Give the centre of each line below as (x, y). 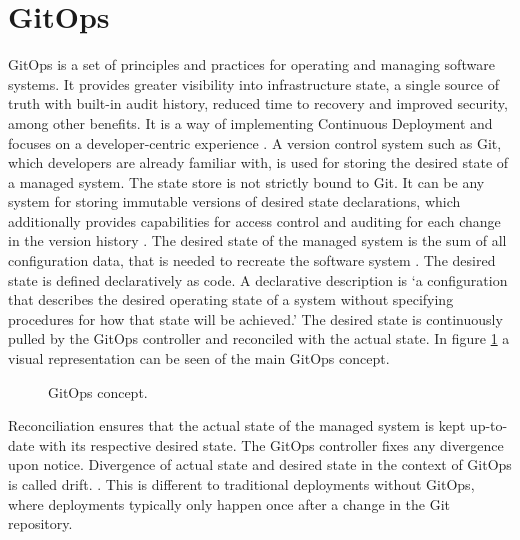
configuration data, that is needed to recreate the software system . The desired (252, 260)
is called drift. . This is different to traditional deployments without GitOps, (241, 484)
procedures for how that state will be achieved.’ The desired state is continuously (255, 318)
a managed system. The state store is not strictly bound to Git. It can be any (246, 181)
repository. (40, 523)
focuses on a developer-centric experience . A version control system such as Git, (255, 142)
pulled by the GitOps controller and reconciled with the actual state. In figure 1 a (259, 338)
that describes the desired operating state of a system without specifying (231, 299)
